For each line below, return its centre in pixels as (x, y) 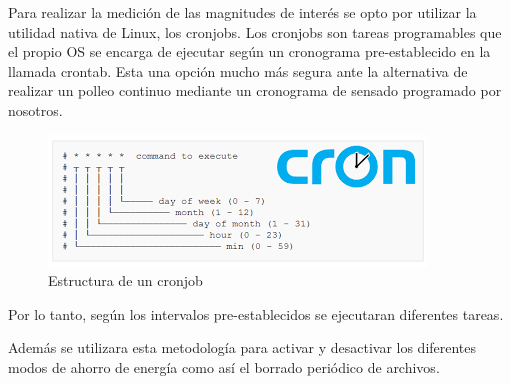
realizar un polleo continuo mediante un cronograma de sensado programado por (255, 90)
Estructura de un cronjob (125, 280)
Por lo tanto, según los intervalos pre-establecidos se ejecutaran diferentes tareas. (256, 313)
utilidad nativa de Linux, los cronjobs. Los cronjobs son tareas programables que (255, 31)
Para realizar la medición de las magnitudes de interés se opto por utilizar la (242, 12)
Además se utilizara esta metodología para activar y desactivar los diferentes (242, 347)
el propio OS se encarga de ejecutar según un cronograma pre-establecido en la (249, 51)
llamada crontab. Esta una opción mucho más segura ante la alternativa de (238, 70)
